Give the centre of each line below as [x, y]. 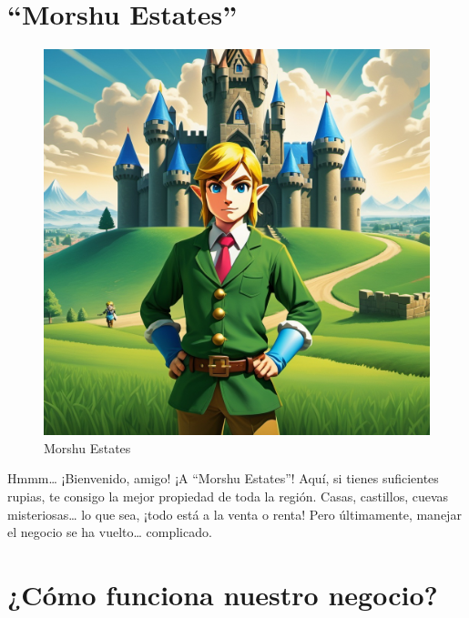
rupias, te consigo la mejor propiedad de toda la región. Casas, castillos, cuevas [228, 496]
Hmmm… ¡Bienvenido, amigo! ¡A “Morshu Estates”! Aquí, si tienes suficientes [223, 478]
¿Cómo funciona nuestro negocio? [223, 594]
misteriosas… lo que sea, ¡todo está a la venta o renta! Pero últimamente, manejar [234, 514]
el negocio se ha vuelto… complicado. [110, 532]
